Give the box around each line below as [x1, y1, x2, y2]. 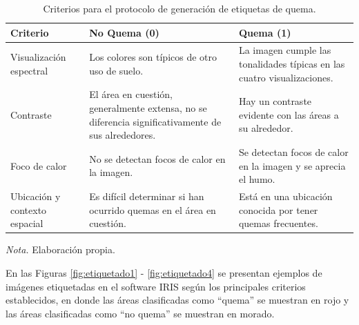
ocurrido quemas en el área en [89, 202, 216, 217]
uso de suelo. [89, 63, 144, 77]
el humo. [238, 172, 275, 186]
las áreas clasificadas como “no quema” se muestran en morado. [6, 306, 275, 320]
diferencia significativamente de [89, 114, 222, 128]
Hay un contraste [238, 94, 312, 108]
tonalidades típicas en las [238, 57, 345, 71]
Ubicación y [10, 189, 61, 204]
